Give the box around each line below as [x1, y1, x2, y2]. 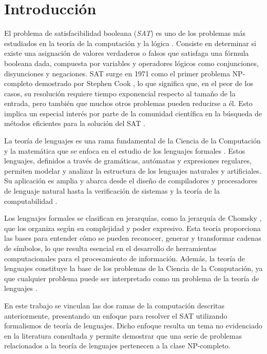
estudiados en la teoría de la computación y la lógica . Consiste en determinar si [4, 37, 256, 48]
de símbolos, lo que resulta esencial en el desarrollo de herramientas [4, 243, 217, 253]
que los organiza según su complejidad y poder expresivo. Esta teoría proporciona [4, 222, 261, 233]
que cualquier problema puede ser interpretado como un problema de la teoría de [4, 273, 259, 283]
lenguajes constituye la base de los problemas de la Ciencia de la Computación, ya [4, 263, 263, 274]
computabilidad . [4, 195, 58, 206]
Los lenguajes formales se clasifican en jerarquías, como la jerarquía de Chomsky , [4, 213, 262, 223]
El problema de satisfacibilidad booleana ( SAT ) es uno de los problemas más [4, 28, 246, 38]
